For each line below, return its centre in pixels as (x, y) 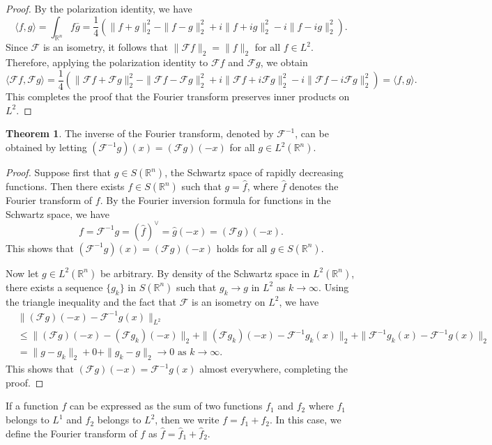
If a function (32, 406)
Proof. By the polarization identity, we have (99, 8)
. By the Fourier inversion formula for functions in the (215, 200)
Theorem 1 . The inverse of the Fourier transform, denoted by (140, 133)
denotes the (314, 186)
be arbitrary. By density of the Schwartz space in (205, 273)
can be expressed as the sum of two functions (166, 406)
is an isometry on (229, 301)
